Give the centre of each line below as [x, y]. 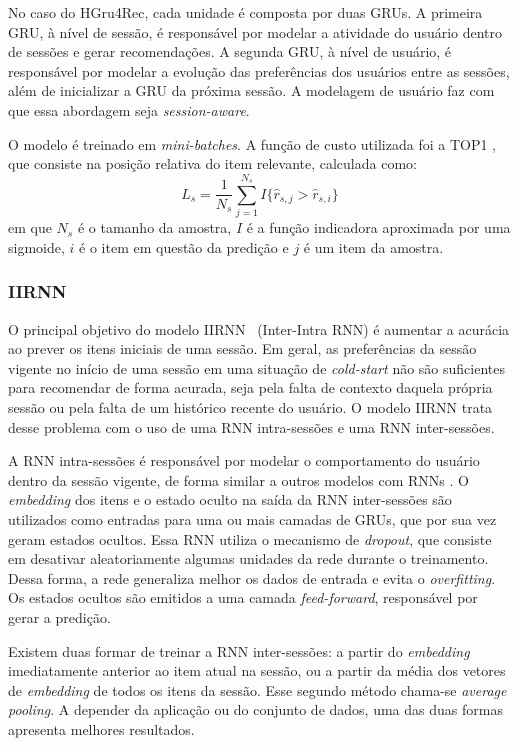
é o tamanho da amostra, [154, 227]
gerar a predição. [59, 617]
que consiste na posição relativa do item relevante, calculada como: [212, 163]
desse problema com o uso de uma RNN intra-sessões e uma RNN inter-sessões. [251, 426]
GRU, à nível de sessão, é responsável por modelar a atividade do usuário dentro [255, 31]
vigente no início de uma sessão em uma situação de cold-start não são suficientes [257, 367]
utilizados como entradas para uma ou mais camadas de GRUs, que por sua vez [252, 519]
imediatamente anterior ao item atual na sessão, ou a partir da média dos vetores [257, 670]
